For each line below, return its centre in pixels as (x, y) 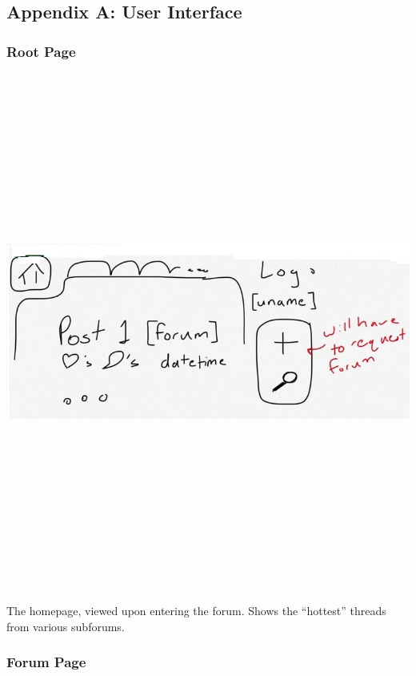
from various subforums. (66, 626)
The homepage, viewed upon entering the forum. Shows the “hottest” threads (196, 611)
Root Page (41, 51)
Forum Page (46, 662)
